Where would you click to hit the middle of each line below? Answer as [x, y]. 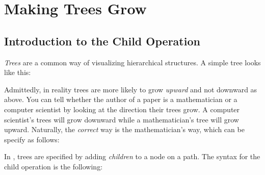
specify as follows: [32, 139]
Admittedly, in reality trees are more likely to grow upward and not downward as [131, 89]
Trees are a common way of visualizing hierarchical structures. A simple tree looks [132, 62]
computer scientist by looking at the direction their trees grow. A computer [122, 109]
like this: [18, 72]
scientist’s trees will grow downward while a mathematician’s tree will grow [122, 119]
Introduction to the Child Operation [102, 41]
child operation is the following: [54, 166]
